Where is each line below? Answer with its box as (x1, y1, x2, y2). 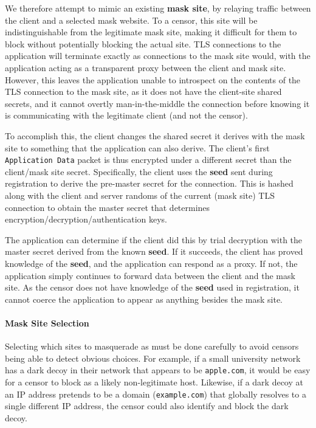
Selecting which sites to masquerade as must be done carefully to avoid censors (5, 340, 299, 353)
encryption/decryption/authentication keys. (5, 213, 167, 226)
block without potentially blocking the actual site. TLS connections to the (5, 37, 281, 50)
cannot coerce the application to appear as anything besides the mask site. (5, 292, 283, 305)
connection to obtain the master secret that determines (5, 201, 210, 213)
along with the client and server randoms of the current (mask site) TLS (5, 188, 275, 201)
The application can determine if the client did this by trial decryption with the (5, 233, 303, 246)
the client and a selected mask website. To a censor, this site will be (5, 13, 258, 26)
